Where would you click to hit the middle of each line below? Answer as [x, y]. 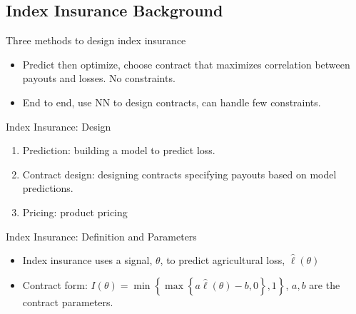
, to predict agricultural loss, [223, 260]
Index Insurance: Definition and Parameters [101, 236]
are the [325, 284]
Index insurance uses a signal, [87, 260]
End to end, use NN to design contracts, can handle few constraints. [172, 102]
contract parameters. [68, 302]
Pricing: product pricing [75, 212]
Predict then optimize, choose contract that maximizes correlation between [186, 64]
